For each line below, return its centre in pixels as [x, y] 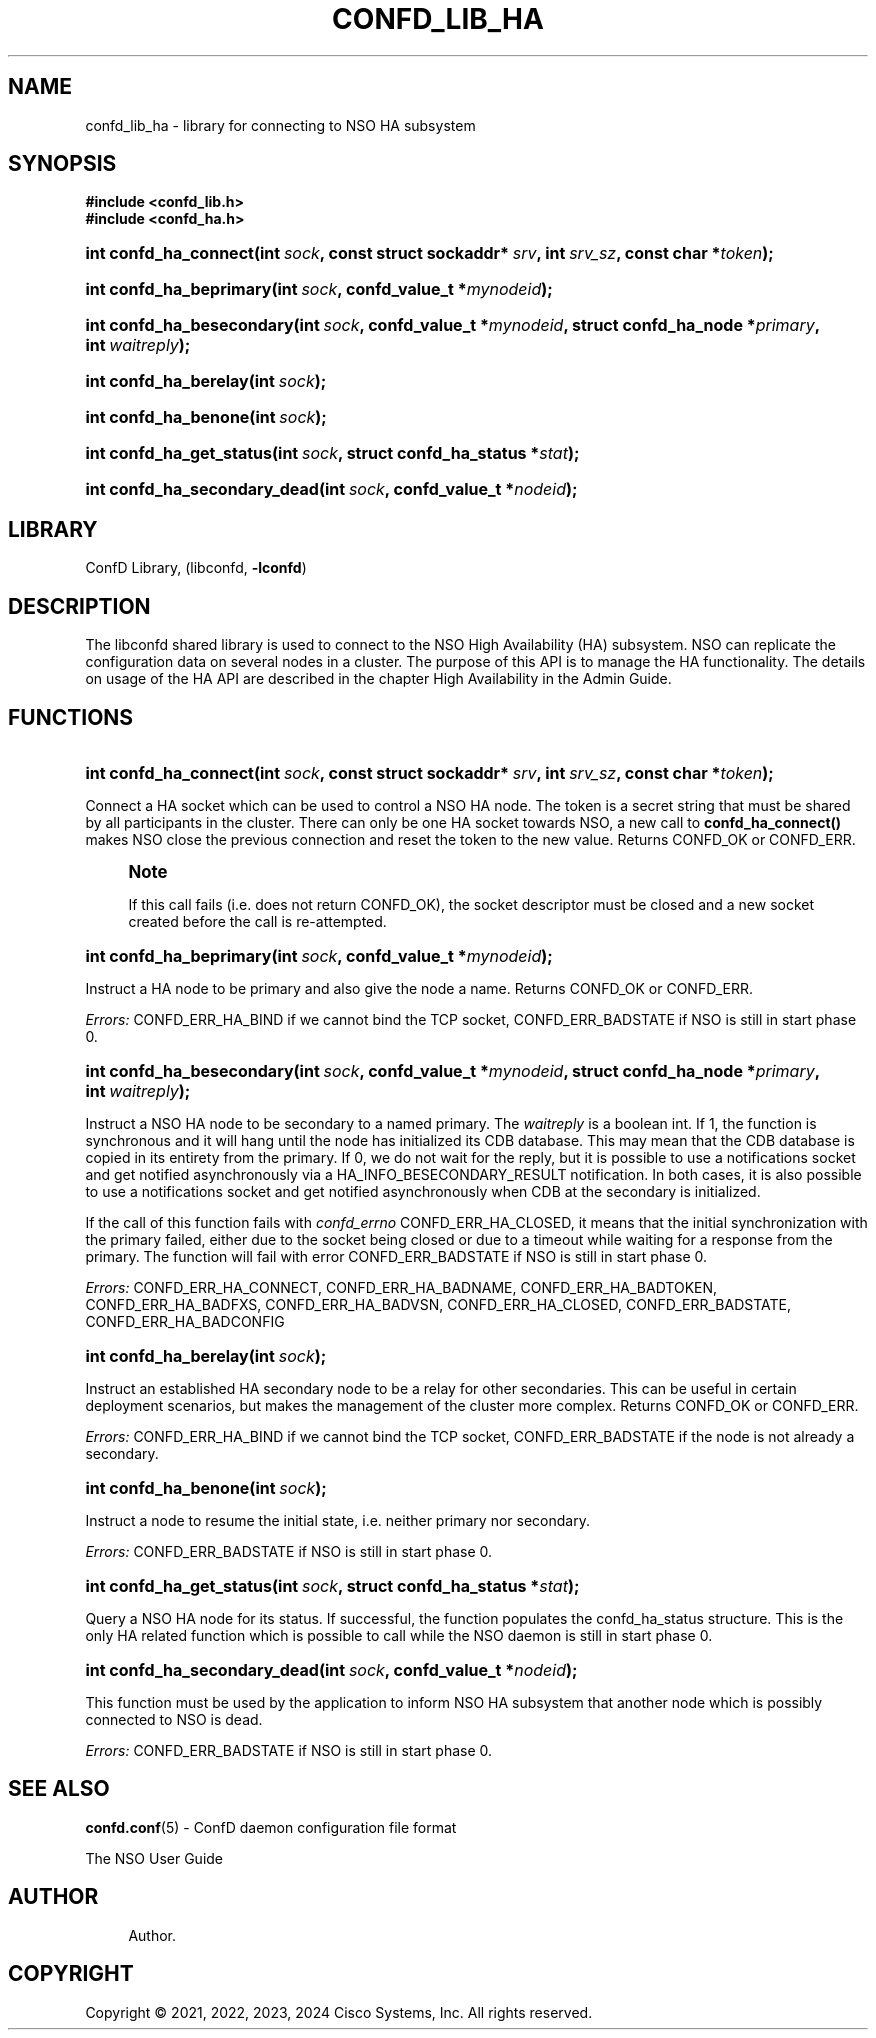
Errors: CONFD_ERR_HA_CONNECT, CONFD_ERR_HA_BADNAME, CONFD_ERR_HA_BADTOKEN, [401, 1287]
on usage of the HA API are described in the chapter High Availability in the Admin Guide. [378, 679]
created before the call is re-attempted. [257, 921]
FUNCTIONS [71, 717]
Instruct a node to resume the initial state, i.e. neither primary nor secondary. [337, 1520]
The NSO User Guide [154, 1858]
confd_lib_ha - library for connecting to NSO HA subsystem [280, 125]
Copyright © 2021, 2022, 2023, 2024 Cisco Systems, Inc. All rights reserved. [339, 2012]
